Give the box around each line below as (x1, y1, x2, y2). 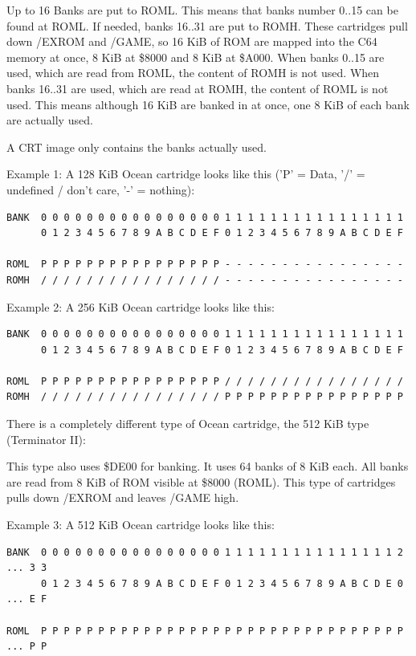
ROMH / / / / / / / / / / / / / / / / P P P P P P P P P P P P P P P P (6, 391, 403, 403)
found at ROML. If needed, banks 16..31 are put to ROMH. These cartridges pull (6, 17, 408, 34)
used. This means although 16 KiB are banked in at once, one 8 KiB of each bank (6, 96, 410, 112)
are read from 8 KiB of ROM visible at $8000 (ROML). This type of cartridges (6, 473, 396, 490)
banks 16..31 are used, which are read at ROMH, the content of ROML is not (6, 79, 389, 96)
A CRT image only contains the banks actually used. (6, 138, 267, 155)
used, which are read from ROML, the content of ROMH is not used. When (6, 64, 380, 81)
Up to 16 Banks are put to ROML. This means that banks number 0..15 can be (6, 2, 398, 18)
